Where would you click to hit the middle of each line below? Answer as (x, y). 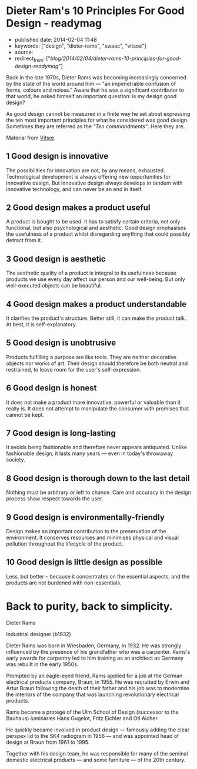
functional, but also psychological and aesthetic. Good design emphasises (96, 228)
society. (16, 460)
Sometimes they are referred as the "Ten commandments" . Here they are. (96, 126)
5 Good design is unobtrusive (61, 343)
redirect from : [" (33, 59)
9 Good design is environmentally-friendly (85, 517)
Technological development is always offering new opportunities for (89, 176)
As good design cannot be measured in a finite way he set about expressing (98, 113)
